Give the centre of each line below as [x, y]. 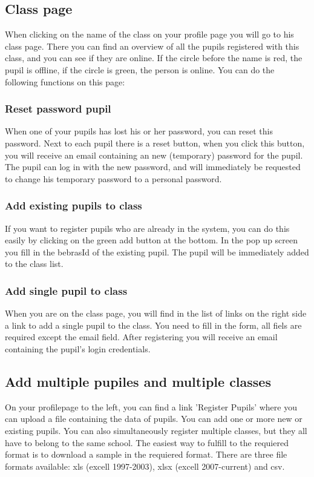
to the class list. [34, 264]
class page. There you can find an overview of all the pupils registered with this [152, 46]
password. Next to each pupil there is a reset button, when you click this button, [155, 143]
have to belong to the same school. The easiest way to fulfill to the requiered [147, 442]
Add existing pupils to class [74, 206]
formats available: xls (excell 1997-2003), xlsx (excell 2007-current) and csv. [145, 466]
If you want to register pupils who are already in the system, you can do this [147, 228]
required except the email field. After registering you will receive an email [141, 337]
